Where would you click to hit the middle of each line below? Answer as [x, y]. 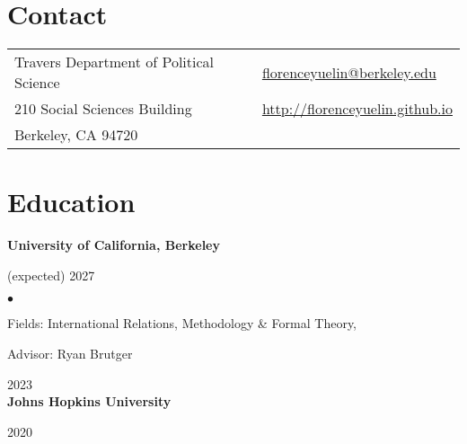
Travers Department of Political [115, 62]
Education [71, 202]
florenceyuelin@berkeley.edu [349, 72]
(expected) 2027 [51, 275]
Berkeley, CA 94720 [76, 135]
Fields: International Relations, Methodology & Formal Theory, [182, 323]
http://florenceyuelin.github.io [357, 109]
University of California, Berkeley [114, 245]
